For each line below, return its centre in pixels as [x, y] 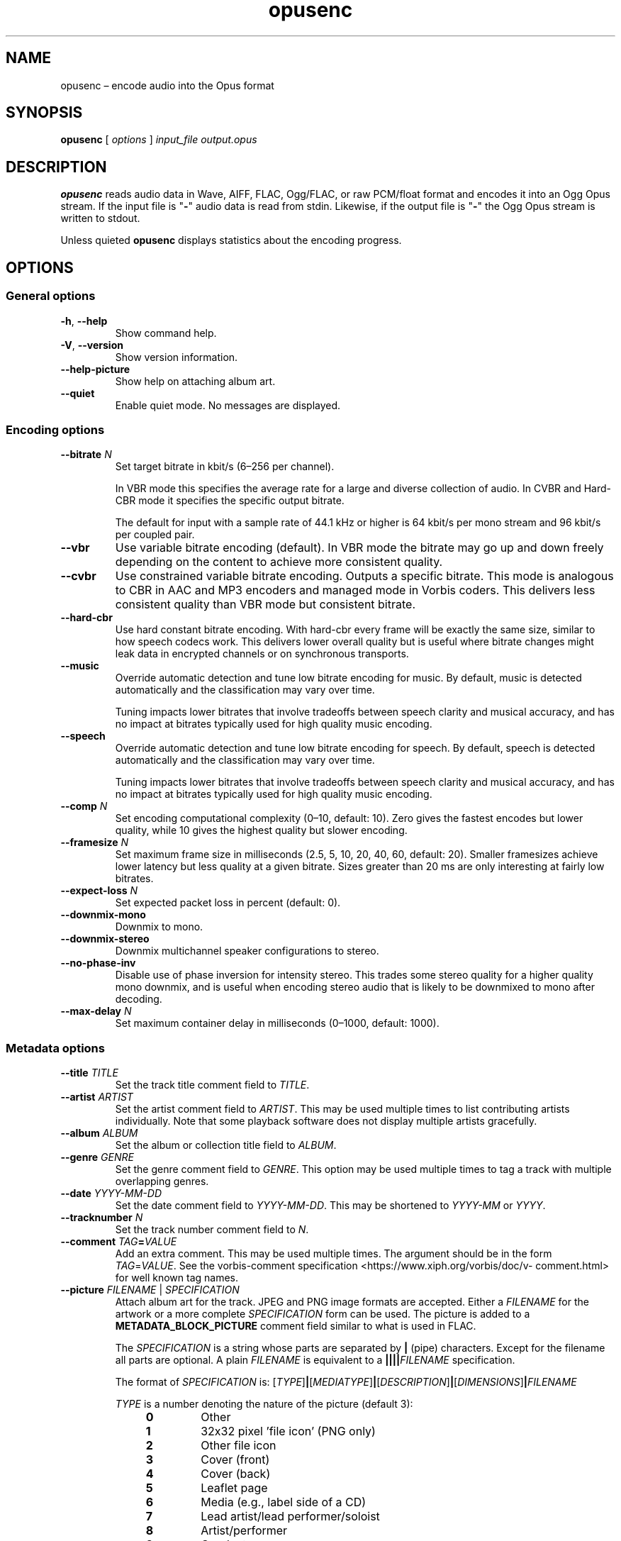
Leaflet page [234, 1488]
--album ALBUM [99, 1133]
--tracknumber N [102, 1217]
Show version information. [177, 357]
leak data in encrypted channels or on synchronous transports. [262, 654]
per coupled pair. [155, 535]
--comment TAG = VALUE [119, 1241]
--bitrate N [86, 455]
